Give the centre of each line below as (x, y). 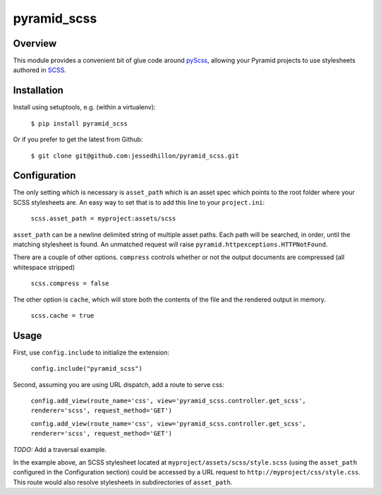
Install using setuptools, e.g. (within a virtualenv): (84, 107)
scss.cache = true (62, 315)
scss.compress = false (70, 284)
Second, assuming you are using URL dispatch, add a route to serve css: (119, 384)
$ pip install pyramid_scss (79, 123)
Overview (35, 43)
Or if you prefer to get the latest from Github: (78, 139)
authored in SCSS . (40, 70)
